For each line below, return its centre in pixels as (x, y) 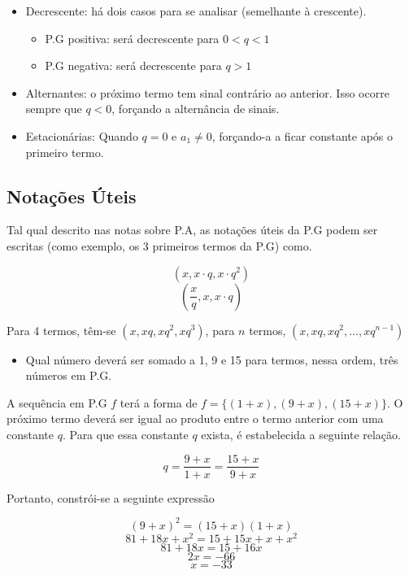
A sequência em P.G (57, 402)
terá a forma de (159, 402)
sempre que (54, 109)
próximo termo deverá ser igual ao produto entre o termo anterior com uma (195, 418)
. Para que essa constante (125, 434)
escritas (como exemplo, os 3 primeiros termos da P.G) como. (159, 245)
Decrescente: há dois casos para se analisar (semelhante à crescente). (196, 11)
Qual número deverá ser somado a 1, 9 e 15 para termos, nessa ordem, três (212, 359)
